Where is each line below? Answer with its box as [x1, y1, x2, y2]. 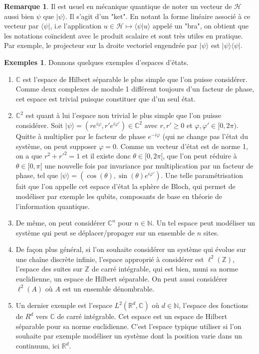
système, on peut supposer [15, 140, 97, 151]
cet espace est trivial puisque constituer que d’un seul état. [15, 93, 196, 103]
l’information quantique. [15, 200, 90, 211]
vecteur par [4, 20, 39, 31]
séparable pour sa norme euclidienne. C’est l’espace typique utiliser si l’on [15, 320, 242, 331]
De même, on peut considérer [15, 217, 106, 228]
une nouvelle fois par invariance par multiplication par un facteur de [44, 160, 254, 170]
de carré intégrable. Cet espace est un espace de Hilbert [57, 311, 228, 321]
